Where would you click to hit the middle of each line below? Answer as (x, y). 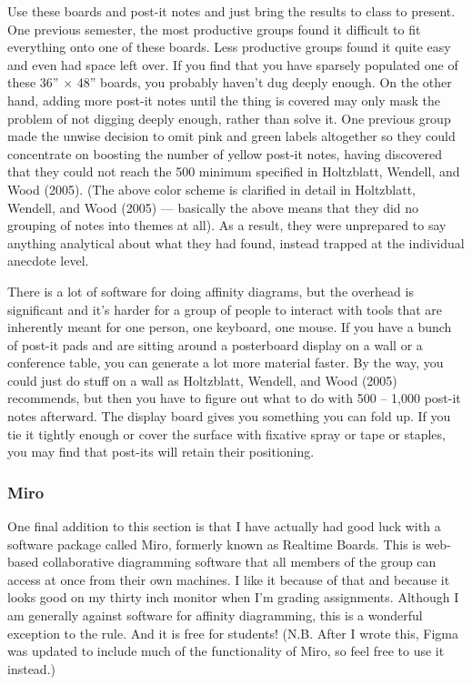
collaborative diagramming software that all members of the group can (239, 562)
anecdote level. (48, 261)
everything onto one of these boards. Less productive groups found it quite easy (229, 47)
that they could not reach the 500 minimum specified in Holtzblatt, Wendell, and (234, 171)
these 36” (33, 82)
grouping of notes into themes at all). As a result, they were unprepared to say (227, 225)
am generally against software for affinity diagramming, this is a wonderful (215, 615)
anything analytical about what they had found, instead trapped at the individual (236, 242)
